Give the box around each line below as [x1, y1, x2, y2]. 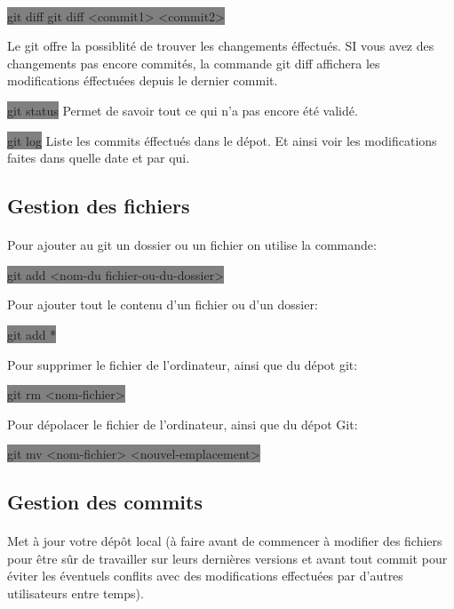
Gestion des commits [7, 488, 203, 516]
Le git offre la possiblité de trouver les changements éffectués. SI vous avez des [7, 36, 434, 55]
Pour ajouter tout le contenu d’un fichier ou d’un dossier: [7, 295, 318, 314]
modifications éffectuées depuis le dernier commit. [7, 71, 278, 90]
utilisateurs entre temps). [7, 584, 144, 603]
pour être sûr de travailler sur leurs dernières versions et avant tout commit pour [7, 549, 448, 567]
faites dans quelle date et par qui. [7, 148, 190, 167]
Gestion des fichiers [7, 192, 190, 220]
